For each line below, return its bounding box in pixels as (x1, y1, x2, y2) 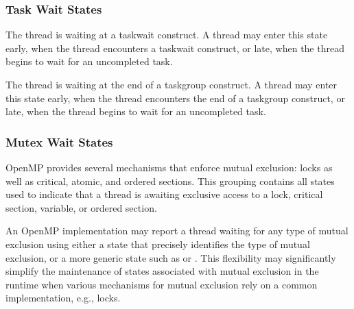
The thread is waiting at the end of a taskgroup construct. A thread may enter (5, 77, 338, 91)
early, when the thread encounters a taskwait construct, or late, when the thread (5, 40, 344, 55)
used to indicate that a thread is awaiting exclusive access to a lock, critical (5, 187, 323, 201)
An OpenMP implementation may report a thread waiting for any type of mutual (5, 223, 349, 238)
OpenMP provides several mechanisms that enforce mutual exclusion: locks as (5, 160, 333, 174)
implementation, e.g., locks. (5, 291, 121, 305)
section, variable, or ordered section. (5, 200, 157, 214)
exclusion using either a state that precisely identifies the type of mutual (5, 236, 310, 251)
